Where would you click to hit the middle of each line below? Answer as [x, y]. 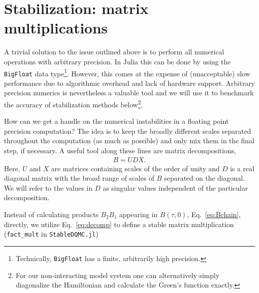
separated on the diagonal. [204, 178]
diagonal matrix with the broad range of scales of [79, 178]
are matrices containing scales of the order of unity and [135, 168]
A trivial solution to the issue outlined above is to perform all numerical [114, 52]
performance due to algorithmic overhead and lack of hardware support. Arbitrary [129, 83]
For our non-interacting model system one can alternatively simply [118, 275]
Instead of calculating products [51, 214]
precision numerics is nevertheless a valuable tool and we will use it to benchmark [129, 93]
